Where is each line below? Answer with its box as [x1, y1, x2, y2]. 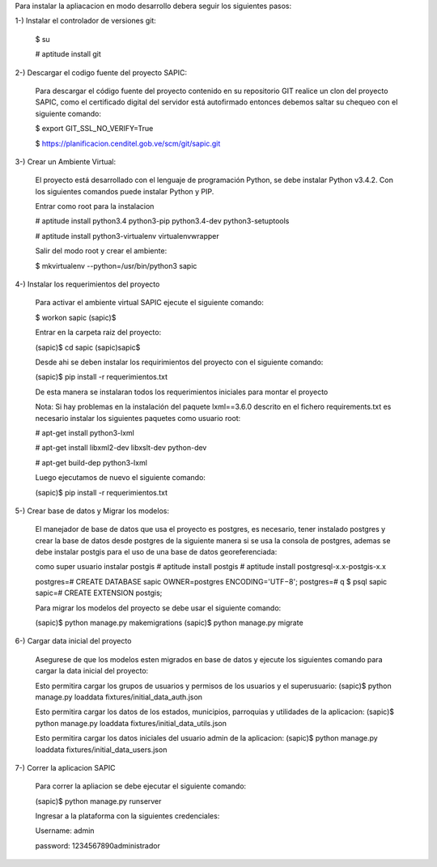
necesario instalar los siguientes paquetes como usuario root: [35, 413, 241, 423]
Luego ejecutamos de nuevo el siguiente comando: [35, 473, 206, 482]
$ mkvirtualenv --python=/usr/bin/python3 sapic [35, 261, 197, 270]
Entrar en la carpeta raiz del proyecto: [35, 328, 162, 338]
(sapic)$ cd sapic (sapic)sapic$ [35, 342, 141, 352]
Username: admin [35, 826, 95, 835]
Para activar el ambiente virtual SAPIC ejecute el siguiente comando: [35, 298, 265, 308]
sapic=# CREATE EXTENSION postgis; [35, 588, 163, 598]
